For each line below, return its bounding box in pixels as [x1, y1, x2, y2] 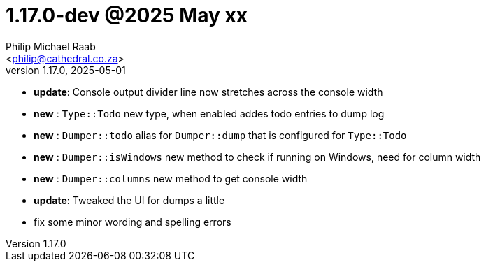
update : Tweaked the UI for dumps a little [34, 194, 225, 206]
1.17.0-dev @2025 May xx [6, 3, 248, 27]
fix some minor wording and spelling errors [34, 215, 231, 228]
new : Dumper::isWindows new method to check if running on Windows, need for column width [34, 150, 481, 163]
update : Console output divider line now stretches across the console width [34, 85, 383, 98]
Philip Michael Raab [6, 40, 96, 52]
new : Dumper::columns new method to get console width [34, 172, 308, 185]
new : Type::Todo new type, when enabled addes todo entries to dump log [34, 107, 385, 120]
